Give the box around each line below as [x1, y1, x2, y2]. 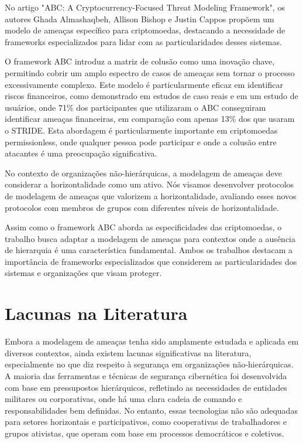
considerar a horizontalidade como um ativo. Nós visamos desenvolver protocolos [5, 178, 294, 190]
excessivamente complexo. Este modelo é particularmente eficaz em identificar [5, 78, 284, 90]
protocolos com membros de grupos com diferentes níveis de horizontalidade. [5, 201, 279, 213]
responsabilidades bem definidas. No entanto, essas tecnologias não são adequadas [5, 404, 298, 416]
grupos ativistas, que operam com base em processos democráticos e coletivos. [5, 427, 284, 439]
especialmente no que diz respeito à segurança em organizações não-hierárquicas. [5, 358, 294, 370]
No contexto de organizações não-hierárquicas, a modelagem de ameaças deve [5, 166, 282, 179]
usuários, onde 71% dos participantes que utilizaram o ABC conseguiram [5, 101, 266, 113]
